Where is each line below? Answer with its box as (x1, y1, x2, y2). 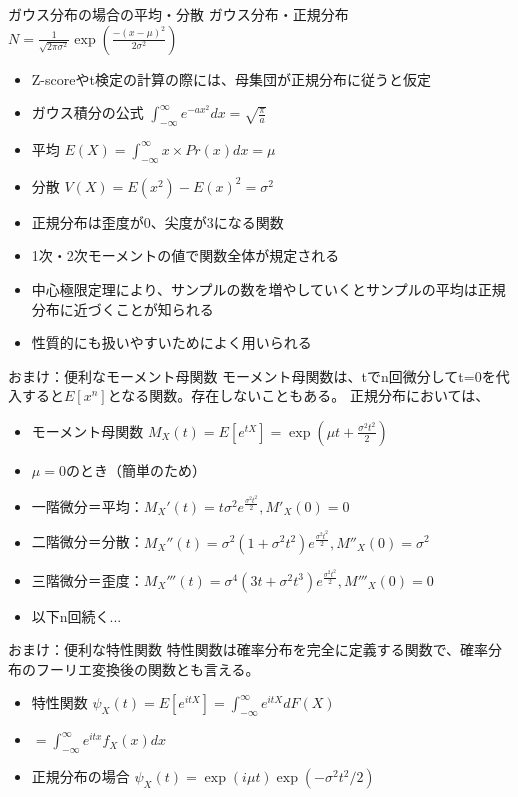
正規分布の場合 (31, 766, 130, 787)
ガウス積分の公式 (31, 102, 144, 123)
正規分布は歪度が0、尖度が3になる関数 (31, 211, 284, 232)
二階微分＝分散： (31, 531, 144, 552)
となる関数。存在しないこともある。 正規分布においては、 (107, 385, 490, 406)
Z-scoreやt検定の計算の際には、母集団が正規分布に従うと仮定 (31, 68, 431, 89)
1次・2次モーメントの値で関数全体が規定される (31, 245, 340, 266)
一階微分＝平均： (31, 495, 144, 516)
